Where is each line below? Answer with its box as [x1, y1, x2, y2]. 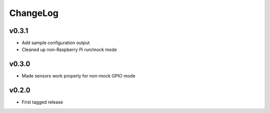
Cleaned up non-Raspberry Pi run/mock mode [21, 46, 117, 52]
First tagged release [21, 99, 63, 105]
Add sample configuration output [21, 40, 90, 46]
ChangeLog [9, 7, 58, 18]
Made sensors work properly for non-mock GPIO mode [21, 73, 135, 79]
